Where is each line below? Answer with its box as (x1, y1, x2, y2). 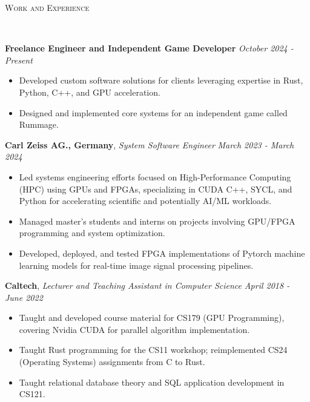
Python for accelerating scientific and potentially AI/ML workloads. (19, 194, 272, 207)
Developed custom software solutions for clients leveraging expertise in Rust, (19, 74, 303, 87)
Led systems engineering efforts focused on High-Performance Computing (19, 170, 291, 183)
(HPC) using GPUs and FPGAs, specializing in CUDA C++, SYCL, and (19, 182, 292, 195)
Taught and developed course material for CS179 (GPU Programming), (19, 311, 285, 324)
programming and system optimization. (19, 226, 165, 239)
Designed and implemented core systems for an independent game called (19, 106, 288, 119)
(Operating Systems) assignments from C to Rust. (19, 355, 205, 368)
